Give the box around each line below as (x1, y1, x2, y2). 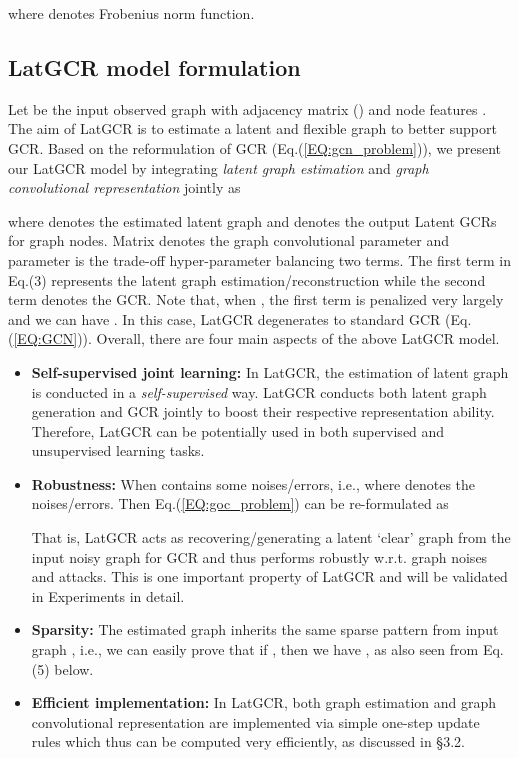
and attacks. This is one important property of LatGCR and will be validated (31, 566, 508, 587)
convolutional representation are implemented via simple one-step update (31, 711, 480, 732)
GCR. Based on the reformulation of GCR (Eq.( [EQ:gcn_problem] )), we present (8, 137, 502, 158)
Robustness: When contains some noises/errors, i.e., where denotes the (31, 473, 476, 494)
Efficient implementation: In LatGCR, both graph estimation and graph (31, 692, 497, 713)
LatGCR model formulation (8, 51, 301, 82)
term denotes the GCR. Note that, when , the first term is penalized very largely (8, 289, 504, 310)
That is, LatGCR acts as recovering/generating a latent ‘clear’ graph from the (31, 527, 511, 548)
